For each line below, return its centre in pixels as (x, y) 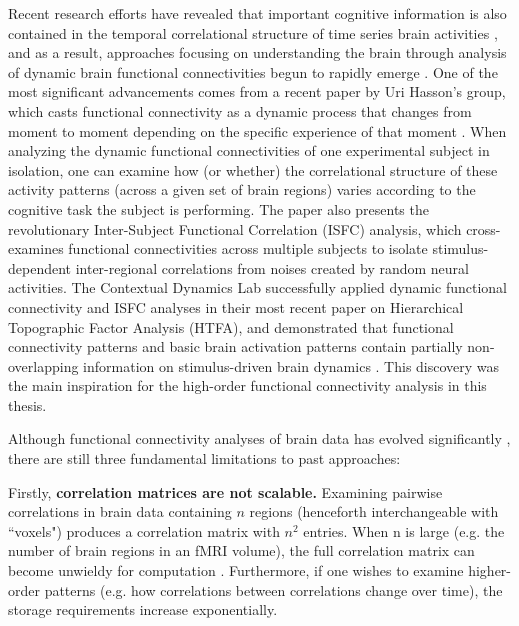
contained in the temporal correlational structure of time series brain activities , (253, 32)
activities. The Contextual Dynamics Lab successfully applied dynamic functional (257, 287)
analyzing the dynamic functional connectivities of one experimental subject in (249, 150)
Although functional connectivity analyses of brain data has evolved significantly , (259, 438)
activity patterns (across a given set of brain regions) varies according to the (242, 189)
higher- (490, 570)
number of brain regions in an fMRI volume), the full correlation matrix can (241, 550)
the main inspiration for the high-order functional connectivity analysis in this (247, 385)
